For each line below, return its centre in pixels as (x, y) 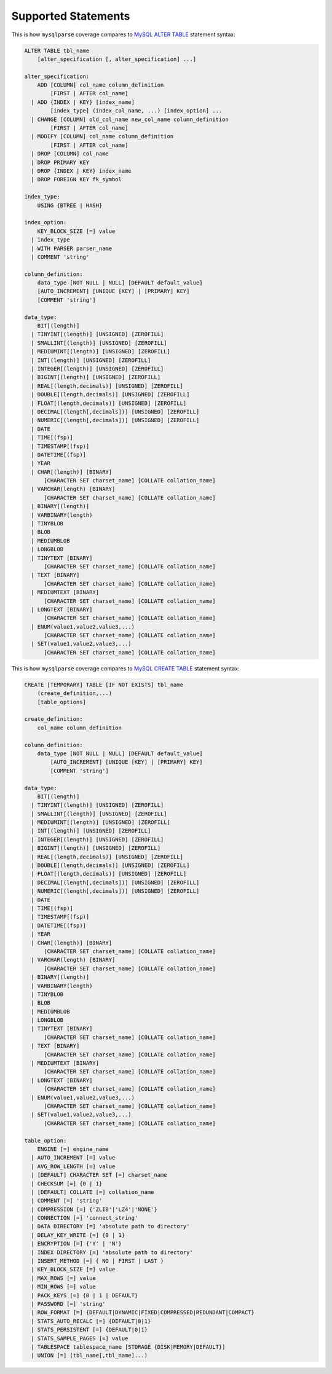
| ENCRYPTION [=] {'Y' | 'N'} (77, 1244)
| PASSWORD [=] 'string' (68, 1304)
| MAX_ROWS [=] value (64, 1278)
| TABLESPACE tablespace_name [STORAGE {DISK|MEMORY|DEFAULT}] (128, 1347)
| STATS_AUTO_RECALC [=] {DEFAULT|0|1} (91, 1321)
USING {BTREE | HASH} (70, 205)
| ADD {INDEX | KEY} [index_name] (83, 102)
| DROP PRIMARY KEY (60, 162)
